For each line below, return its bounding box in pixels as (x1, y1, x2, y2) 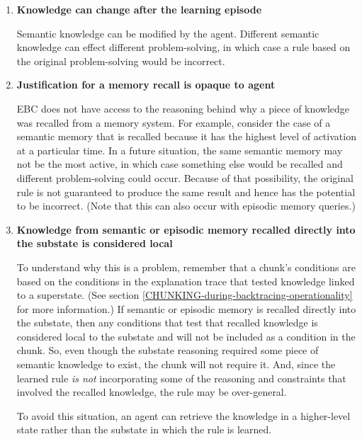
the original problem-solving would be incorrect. (16, 53, 225, 68)
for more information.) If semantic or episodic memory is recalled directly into (16, 301, 356, 316)
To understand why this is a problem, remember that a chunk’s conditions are (16, 259, 356, 274)
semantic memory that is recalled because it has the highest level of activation (16, 129, 356, 144)
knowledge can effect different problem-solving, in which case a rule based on (16, 40, 351, 55)
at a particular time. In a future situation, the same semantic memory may (16, 142, 343, 157)
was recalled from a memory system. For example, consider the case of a (16, 115, 331, 130)
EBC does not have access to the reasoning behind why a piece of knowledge (16, 101, 350, 115)
